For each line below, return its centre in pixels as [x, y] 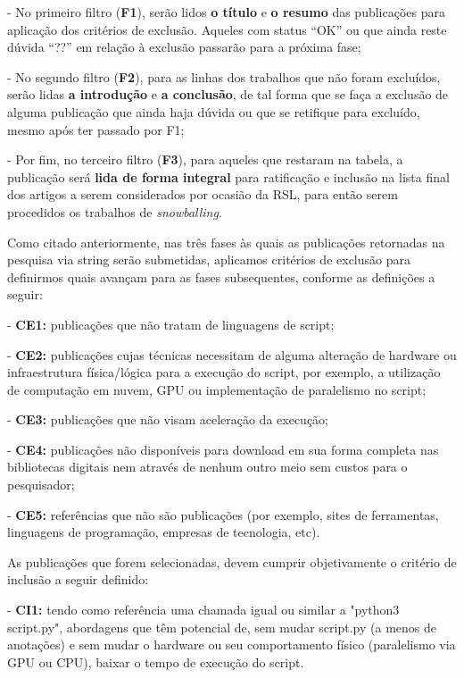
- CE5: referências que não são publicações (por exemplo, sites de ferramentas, [223, 514]
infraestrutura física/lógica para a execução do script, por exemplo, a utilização [224, 372]
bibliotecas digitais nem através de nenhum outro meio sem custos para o [207, 467]
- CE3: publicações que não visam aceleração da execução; [168, 419]
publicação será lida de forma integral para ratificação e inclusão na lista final [228, 176]
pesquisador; [41, 485]
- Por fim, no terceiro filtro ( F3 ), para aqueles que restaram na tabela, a [205, 159]
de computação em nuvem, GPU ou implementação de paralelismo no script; [217, 389]
